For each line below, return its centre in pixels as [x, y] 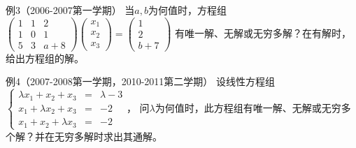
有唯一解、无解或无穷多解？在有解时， [263, 32]
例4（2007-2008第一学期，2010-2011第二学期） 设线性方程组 [140, 81]
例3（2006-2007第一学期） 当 [70, 10]
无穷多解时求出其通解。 [108, 136]
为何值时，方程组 [187, 10]
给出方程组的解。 [45, 58]
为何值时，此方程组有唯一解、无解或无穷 [248, 107]
